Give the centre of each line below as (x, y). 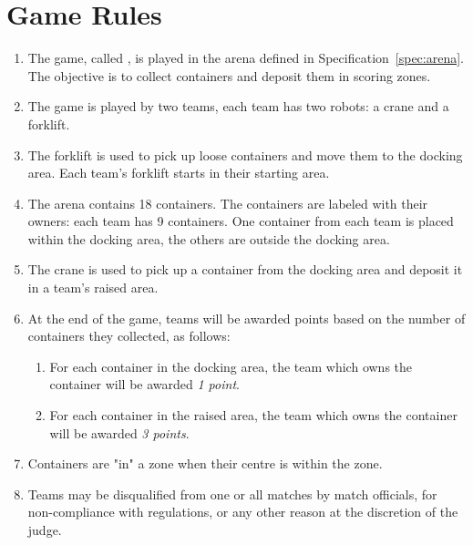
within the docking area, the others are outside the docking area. (209, 238)
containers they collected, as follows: (129, 336)
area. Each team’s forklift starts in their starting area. (179, 173)
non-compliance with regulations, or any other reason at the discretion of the (243, 512)
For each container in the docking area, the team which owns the (231, 366)
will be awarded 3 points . (119, 432)
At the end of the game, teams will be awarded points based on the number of (247, 318)
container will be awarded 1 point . (144, 384)
